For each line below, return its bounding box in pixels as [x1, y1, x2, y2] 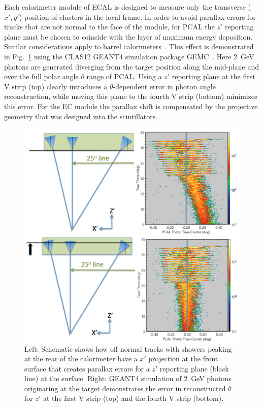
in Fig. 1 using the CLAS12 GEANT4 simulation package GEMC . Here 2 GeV [4, 51, 254, 61]
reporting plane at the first [172, 71, 255, 82]
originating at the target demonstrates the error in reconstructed [24, 383, 226, 393]
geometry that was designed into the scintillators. [4, 111, 158, 121]
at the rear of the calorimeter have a [24, 353, 138, 364]
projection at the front [148, 353, 218, 364]
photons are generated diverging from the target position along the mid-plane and [4, 61, 259, 72]
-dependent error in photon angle [113, 81, 216, 91]
